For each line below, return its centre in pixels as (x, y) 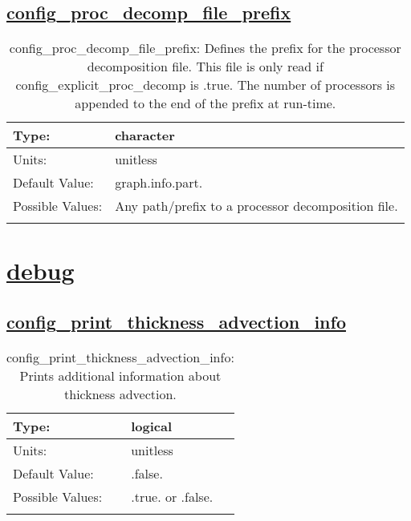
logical (152, 426)
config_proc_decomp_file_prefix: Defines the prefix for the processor (205, 48)
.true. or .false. (172, 496)
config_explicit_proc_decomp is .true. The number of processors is (205, 85)
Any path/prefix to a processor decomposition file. (256, 206)
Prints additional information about (120, 375)
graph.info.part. (159, 183)
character (145, 135)
